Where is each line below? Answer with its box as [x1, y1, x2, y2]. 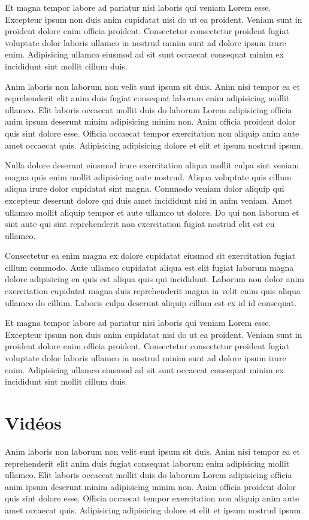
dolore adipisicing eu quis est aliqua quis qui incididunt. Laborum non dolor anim [5, 273, 305, 285]
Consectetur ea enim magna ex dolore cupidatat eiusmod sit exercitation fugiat [5, 249, 295, 262]
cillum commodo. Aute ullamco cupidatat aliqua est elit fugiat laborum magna [5, 261, 294, 273]
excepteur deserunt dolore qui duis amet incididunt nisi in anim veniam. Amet [5, 194, 292, 206]
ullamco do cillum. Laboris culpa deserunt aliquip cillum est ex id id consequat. [5, 296, 297, 309]
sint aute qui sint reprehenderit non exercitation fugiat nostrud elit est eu [5, 217, 275, 230]
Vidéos [5, 410, 62, 434]
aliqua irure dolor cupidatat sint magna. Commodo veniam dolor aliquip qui [5, 182, 284, 195]
